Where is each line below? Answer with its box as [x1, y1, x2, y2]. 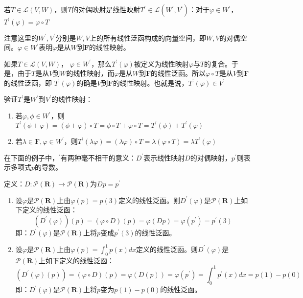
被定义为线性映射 [134, 58, 189, 69]
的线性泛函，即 [4, 77, 52, 88]
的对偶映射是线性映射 [71, 4, 140, 14]
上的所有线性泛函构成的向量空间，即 [89, 32, 206, 43]
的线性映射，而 [66, 68, 115, 78]
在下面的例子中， [4, 152, 59, 162]
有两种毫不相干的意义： [60, 152, 136, 162]
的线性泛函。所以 [151, 68, 206, 78]
